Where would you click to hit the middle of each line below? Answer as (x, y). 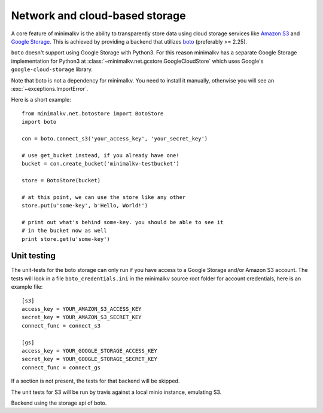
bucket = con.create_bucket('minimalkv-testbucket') (100, 164)
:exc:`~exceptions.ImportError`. (50, 88)
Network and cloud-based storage (98, 16)
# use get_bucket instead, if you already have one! (100, 155)
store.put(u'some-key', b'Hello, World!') (85, 205)
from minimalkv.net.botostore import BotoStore (93, 113)
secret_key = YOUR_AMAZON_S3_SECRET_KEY (82, 317)
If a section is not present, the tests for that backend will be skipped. (95, 381)
